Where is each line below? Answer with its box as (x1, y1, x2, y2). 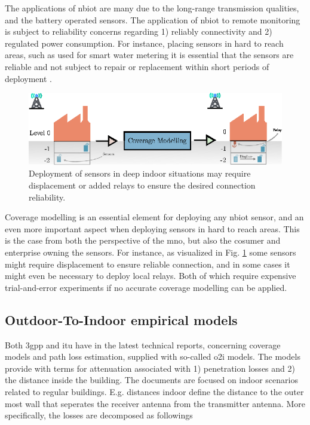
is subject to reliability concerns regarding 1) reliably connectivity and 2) (5, 25, 272, 38)
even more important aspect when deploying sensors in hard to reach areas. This (5, 222, 300, 235)
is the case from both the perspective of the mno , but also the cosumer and (5, 234, 281, 247)
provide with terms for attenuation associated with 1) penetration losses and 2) (5, 362, 295, 374)
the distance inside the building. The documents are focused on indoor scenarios (5, 374, 298, 386)
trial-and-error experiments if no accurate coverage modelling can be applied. (5, 281, 287, 293)
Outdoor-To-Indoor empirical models (5, 310, 238, 329)
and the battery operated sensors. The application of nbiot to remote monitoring (5, 13, 300, 26)
